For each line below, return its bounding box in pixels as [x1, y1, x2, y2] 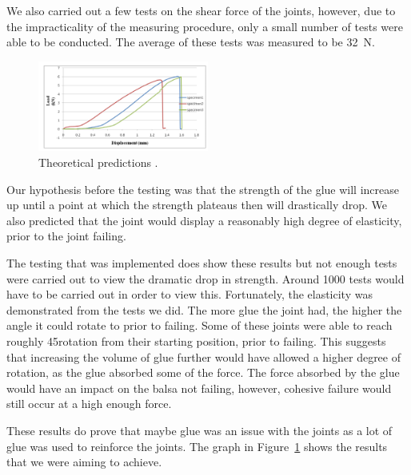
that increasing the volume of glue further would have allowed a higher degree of [6, 348, 401, 365]
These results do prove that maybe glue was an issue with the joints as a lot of [6, 422, 393, 438]
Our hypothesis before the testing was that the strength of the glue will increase [6, 180, 399, 197]
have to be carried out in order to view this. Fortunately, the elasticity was [6, 286, 373, 303]
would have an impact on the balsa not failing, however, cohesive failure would [6, 379, 392, 396]
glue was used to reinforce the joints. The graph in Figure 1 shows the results [6, 437, 388, 454]
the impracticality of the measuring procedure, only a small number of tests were [6, 18, 403, 34]
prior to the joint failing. [6, 228, 126, 244]
